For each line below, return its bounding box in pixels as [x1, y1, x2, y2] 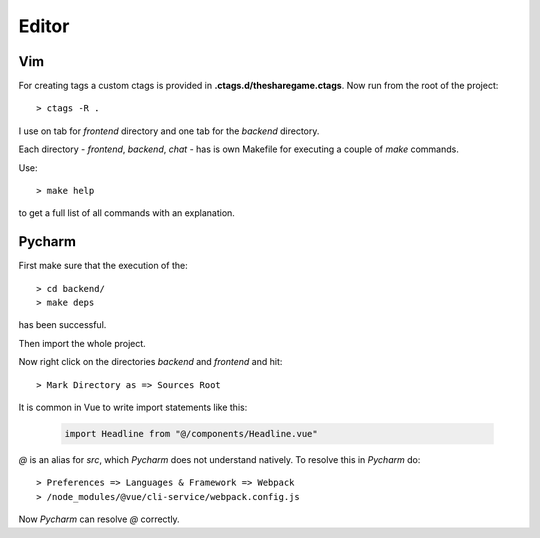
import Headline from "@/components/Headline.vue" [64, 428, 319, 440]
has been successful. [18, 319, 107, 331]
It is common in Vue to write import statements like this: [18, 401, 248, 414]
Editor [18, 15, 70, 37]
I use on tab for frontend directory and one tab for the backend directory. [18, 125, 320, 137]
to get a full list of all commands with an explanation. [18, 207, 235, 219]
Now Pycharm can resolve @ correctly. [18, 513, 180, 525]
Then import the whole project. [18, 337, 147, 349]
